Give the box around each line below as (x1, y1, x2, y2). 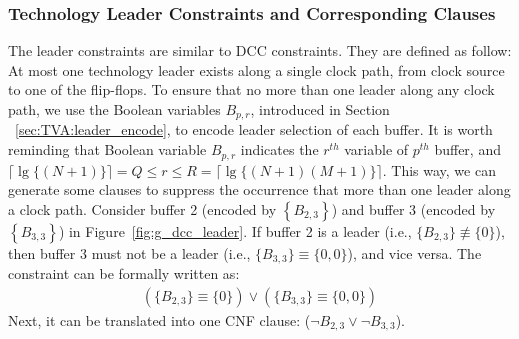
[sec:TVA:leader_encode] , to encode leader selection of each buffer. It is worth (15, 119, 493, 140)
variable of (344, 139, 409, 160)
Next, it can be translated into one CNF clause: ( (8, 309, 311, 330)
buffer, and (434, 139, 501, 160)
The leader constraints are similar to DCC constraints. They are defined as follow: (8, 40, 512, 61)
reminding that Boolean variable (8, 139, 207, 160)
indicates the (240, 139, 319, 160)
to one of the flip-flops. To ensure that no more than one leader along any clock (8, 79, 495, 100)
